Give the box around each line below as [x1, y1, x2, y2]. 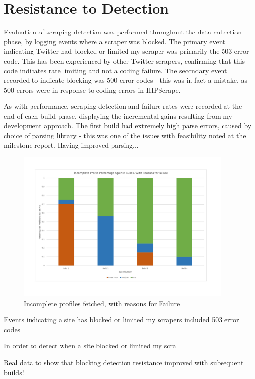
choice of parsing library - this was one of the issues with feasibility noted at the [4, 130, 246, 140]
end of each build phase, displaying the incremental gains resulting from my [4, 110, 233, 121]
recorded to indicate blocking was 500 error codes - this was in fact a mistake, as [4, 75, 248, 85]
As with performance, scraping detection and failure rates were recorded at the [4, 101, 242, 111]
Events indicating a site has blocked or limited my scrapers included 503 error [4, 314, 239, 325]
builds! [4, 367, 24, 377]
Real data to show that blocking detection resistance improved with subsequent [4, 357, 244, 368]
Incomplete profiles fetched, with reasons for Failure [24, 298, 180, 308]
